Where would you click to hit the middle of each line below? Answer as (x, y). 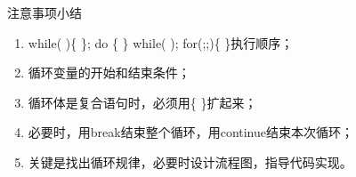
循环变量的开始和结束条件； (109, 72)
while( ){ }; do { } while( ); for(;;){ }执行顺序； (161, 42)
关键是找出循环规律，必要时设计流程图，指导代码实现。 (190, 161)
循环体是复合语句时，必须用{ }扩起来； (142, 102)
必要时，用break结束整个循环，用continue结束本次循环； (191, 132)
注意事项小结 (44, 12)
